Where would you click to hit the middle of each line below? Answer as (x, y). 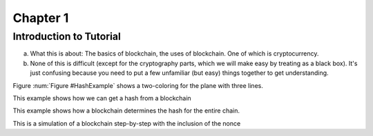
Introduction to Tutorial (67, 36)
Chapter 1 (41, 18)
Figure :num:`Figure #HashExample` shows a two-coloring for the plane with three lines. (138, 85)
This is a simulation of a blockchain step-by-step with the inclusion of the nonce (127, 123)
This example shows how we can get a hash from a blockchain (102, 98)
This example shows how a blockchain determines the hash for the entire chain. (126, 111)
